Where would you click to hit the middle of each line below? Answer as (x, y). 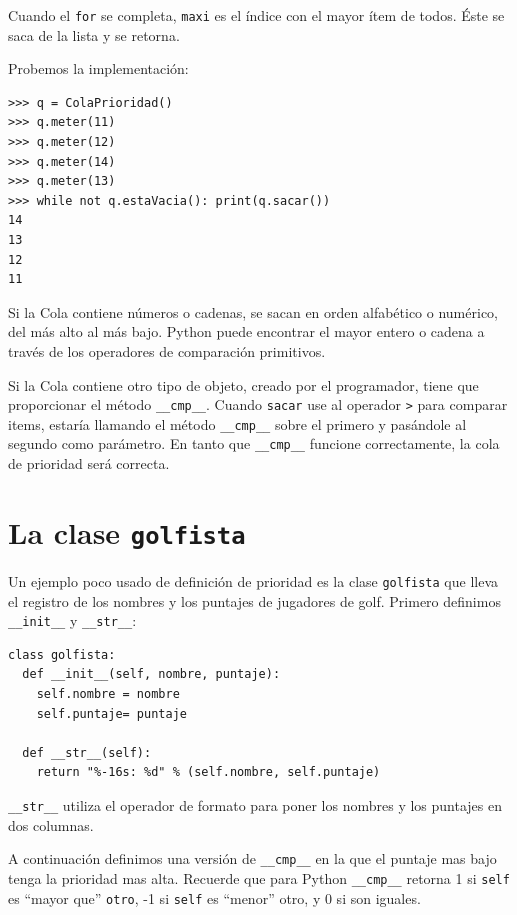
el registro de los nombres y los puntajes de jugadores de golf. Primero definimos (254, 600)
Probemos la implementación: (98, 68)
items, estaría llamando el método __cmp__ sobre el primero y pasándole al (237, 423)
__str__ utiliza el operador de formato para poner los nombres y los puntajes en (255, 805)
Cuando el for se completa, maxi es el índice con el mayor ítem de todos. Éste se (256, 15)
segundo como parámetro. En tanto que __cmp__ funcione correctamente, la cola (254, 443)
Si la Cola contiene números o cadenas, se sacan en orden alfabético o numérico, (253, 311)
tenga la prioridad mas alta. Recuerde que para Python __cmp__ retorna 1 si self (259, 877)
